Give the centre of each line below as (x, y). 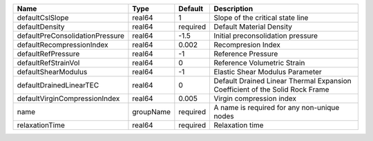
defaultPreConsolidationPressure (70, 36)
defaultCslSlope (43, 18)
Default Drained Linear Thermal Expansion (283, 81)
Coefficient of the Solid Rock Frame (271, 89)
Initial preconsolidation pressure (266, 36)
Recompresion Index (247, 45)
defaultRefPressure (48, 54)
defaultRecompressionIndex (63, 45)
